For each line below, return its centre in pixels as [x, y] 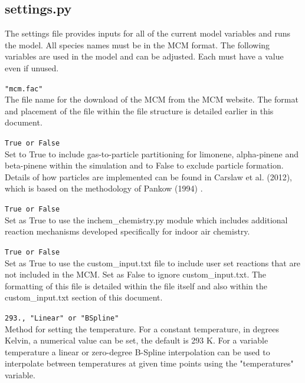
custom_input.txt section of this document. [84, 297]
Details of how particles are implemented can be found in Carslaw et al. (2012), [149, 176]
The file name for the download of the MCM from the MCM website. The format [152, 99]
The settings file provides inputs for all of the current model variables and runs [148, 33]
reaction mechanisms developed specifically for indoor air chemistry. [127, 231]
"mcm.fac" [24, 89]
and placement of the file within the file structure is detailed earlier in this [139, 110]
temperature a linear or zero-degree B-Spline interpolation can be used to [137, 351]
